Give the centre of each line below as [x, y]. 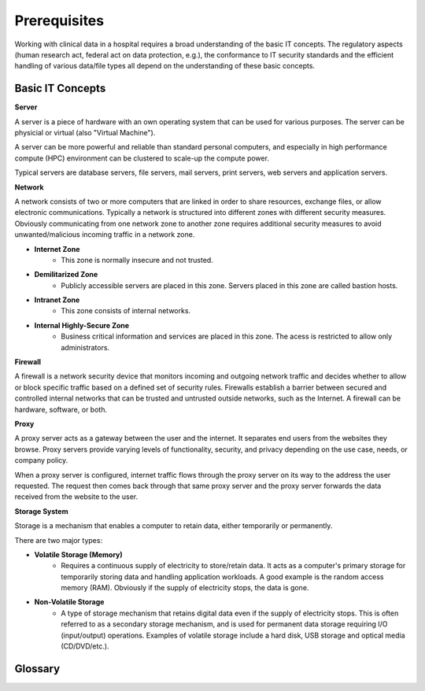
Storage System [41, 511]
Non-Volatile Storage [69, 602]
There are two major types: [58, 540]
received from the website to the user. [76, 497]
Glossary [37, 669]
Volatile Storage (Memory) [79, 554]
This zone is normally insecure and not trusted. [137, 260]
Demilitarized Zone [66, 275]
